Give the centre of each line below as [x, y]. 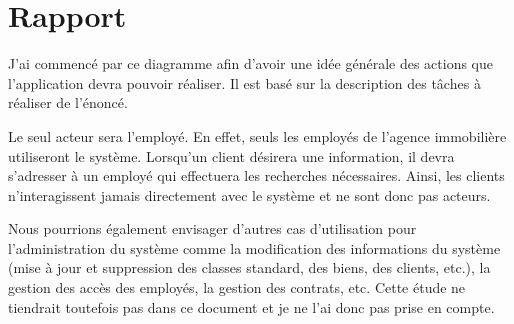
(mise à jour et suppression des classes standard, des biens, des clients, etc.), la [249, 267]
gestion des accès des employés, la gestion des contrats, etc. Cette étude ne [237, 287]
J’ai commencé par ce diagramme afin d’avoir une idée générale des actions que [250, 63]
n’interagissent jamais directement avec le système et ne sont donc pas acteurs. [249, 194]
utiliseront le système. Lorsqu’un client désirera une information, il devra [231, 155]
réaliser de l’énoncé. [68, 102]
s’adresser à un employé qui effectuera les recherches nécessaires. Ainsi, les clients [256, 175]
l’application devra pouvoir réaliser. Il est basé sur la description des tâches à [244, 82]
